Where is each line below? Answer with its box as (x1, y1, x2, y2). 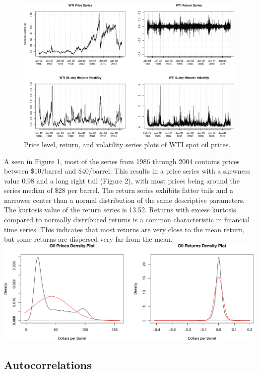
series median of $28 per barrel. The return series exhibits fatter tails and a (4, 185, 233, 195)
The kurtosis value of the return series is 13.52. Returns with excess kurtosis (4, 204, 236, 215)
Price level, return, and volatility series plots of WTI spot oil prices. (24, 139, 231, 149)
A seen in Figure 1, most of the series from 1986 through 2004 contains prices (4, 156, 240, 166)
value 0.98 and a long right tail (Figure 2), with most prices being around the (4, 175, 240, 186)
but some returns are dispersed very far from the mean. (4, 234, 173, 244)
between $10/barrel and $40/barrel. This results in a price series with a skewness (4, 166, 250, 176)
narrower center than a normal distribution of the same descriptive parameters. (4, 194, 245, 205)
